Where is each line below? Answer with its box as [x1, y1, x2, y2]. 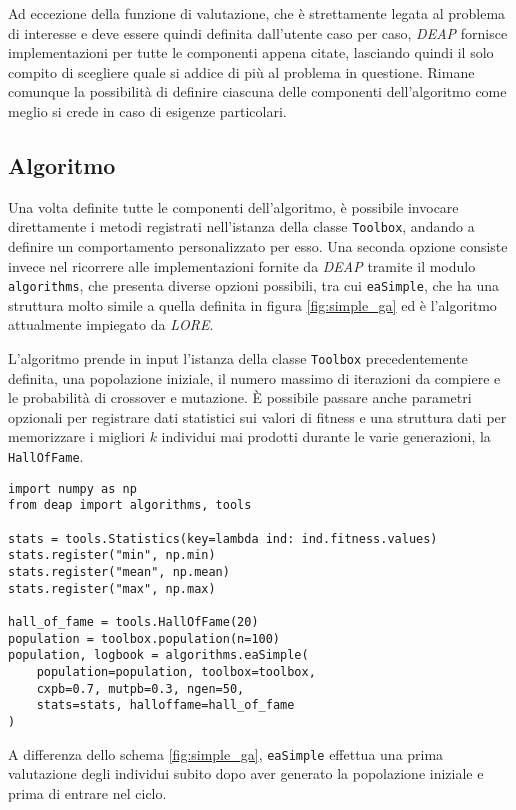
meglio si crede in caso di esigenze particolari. [8, 100, 287, 121]
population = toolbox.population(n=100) [8, 631, 281, 646]
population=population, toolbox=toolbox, [36, 664, 316, 679]
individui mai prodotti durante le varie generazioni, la [161, 426, 491, 447]
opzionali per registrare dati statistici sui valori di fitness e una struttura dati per [8, 406, 507, 427]
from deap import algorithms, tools [8, 498, 252, 513]
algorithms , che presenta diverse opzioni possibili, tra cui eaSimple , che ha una [8, 275, 499, 296]
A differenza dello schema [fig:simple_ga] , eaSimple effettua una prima [8, 743, 444, 764]
